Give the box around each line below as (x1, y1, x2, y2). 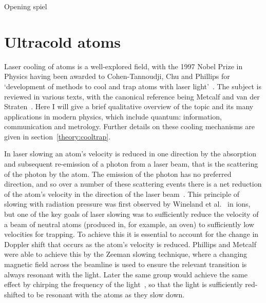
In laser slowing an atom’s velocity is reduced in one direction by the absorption (4, 148, 256, 159)
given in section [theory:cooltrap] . (4, 131, 111, 142)
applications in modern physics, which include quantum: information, (4, 111, 222, 122)
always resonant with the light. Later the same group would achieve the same (4, 269, 248, 279)
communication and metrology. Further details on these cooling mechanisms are (4, 121, 255, 132)
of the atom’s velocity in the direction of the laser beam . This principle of (4, 188, 240, 199)
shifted (4, 289, 25, 299)
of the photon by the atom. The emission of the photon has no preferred (4, 168, 232, 179)
